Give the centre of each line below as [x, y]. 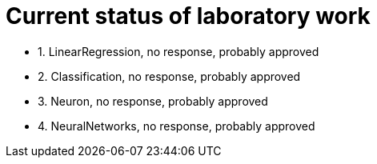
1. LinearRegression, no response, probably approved [178, 51]
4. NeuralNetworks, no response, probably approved [176, 126]
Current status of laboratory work [188, 16]
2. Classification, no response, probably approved [169, 76]
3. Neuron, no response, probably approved [153, 101]
